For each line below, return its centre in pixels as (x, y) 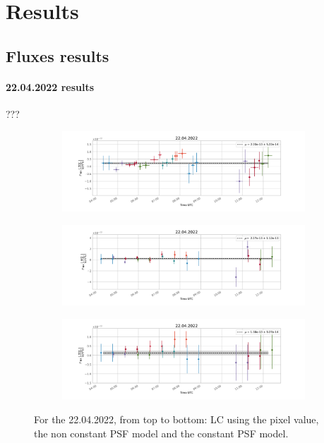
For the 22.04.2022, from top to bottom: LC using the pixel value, (176, 419)
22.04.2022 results (50, 86)
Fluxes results (58, 55)
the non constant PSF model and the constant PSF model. (161, 433)
